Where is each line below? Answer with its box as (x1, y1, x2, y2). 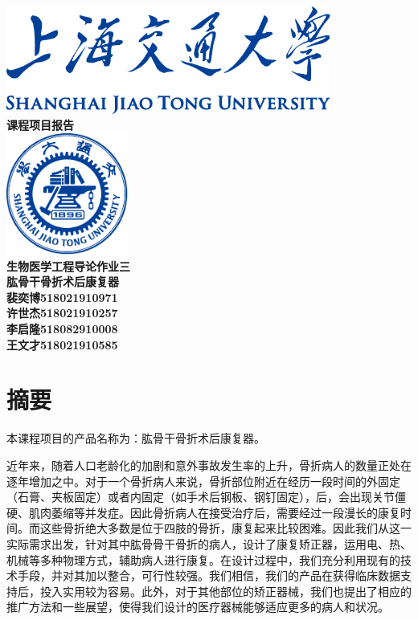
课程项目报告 (6, 116, 74, 133)
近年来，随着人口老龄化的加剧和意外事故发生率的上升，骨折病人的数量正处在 (6, 456, 412, 473)
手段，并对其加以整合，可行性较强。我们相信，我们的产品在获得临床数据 (17, 567, 400, 584)
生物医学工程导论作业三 (6, 257, 130, 274)
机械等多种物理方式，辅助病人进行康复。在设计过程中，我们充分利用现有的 (6, 551, 400, 568)
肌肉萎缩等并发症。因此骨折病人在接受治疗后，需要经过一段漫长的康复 (28, 504, 400, 520)
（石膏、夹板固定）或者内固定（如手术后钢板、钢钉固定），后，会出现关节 (6, 488, 395, 505)
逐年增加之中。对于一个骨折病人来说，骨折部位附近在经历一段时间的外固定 (6, 472, 400, 489)
